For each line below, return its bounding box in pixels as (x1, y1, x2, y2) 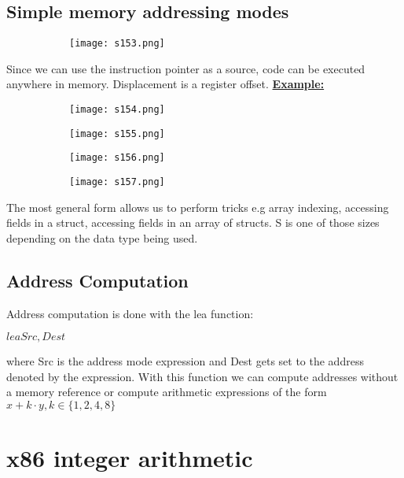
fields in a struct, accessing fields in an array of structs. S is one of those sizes (6, 214, 380, 231)
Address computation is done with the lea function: (6, 305, 254, 321)
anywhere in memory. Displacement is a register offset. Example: (6, 76, 325, 92)
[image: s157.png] (69, 176, 165, 188)
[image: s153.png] (69, 38, 165, 50)
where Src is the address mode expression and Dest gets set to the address (6, 353, 364, 369)
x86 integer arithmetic (6, 442, 253, 474)
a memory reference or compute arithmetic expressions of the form (6, 384, 327, 400)
